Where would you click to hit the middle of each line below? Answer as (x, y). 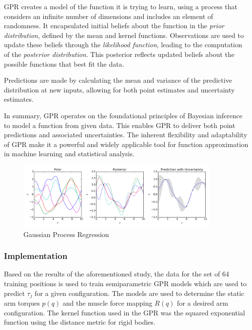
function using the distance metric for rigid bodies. (80, 322)
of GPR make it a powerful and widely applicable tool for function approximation (126, 144)
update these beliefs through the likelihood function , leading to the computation (123, 45)
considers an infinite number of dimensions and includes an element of (109, 16)
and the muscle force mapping (107, 303)
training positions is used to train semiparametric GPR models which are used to (125, 283)
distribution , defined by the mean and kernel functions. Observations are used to (124, 35)
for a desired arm (203, 303)
